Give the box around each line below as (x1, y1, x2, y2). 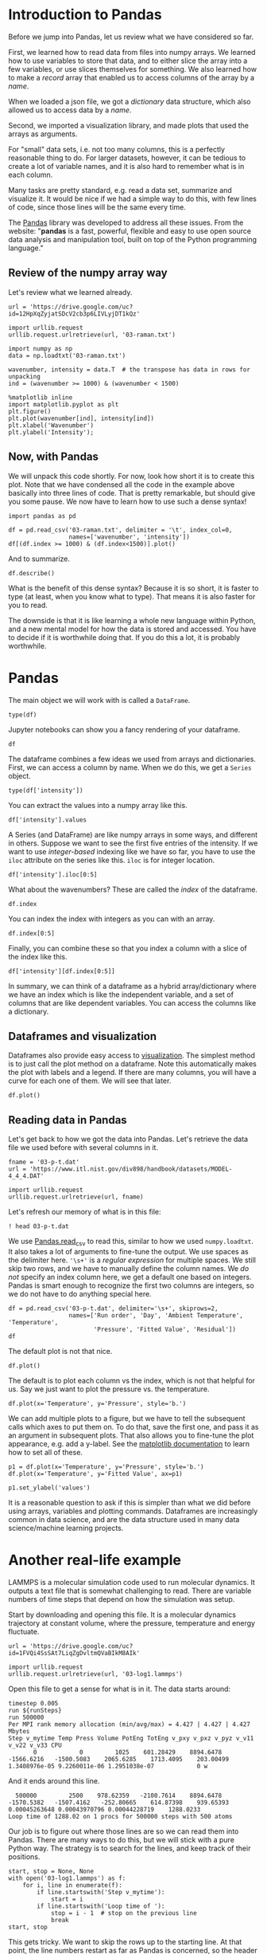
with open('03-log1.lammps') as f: (8, 1874, 126, 1882)
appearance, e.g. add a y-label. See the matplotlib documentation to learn (8, 1438, 250, 1448)
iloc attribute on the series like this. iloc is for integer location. (8, 855, 215, 865)
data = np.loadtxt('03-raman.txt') (8, 351, 126, 359)
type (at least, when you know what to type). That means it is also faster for (8, 591, 256, 601)
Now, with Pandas (8, 450, 99, 464)
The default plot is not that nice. (8, 1346, 113, 1356)
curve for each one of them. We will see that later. (8, 1076, 172, 1085)
